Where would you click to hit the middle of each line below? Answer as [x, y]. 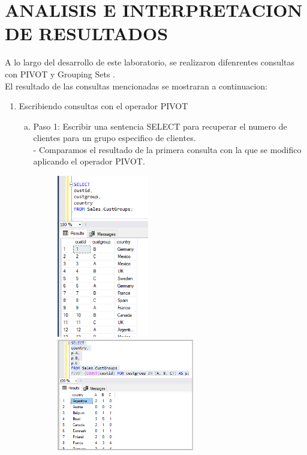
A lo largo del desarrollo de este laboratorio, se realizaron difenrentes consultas [150, 62]
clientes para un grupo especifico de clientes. [115, 138]
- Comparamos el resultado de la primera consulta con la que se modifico [167, 149]
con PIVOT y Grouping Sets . [60, 74]
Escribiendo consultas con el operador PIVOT [103, 106]
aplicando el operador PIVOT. [89, 161]
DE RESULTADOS [87, 33]
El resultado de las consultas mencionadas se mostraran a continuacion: [136, 86]
